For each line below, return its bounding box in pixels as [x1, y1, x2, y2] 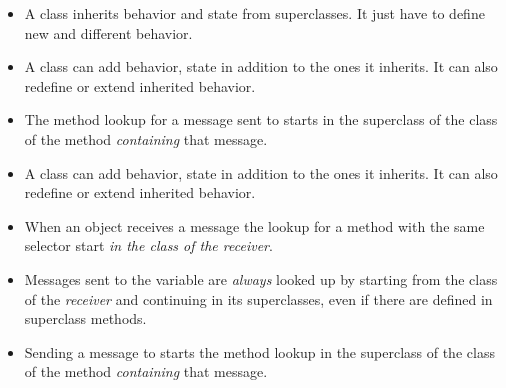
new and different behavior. [24, 22, 193, 43]
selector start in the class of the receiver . [24, 235, 273, 256]
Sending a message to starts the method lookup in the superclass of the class [24, 341, 495, 362]
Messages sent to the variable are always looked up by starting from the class [24, 268, 498, 289]
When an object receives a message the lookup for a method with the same [24, 215, 485, 236]
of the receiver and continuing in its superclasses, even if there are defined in [24, 288, 493, 309]
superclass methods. [24, 308, 147, 329]
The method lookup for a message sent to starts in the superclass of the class [24, 109, 498, 130]
